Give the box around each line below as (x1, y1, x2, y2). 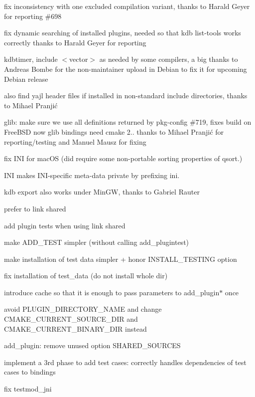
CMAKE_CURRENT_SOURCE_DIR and (4, 314, 138, 324)
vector (69, 54, 88, 64)
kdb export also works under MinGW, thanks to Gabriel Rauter (4, 187, 200, 197)
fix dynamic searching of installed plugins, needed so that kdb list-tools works (4, 27, 241, 38)
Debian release (4, 73, 48, 84)
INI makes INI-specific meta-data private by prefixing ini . (4, 170, 180, 180)
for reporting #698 (4, 10, 62, 21)
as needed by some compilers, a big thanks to (99, 54, 238, 64)
